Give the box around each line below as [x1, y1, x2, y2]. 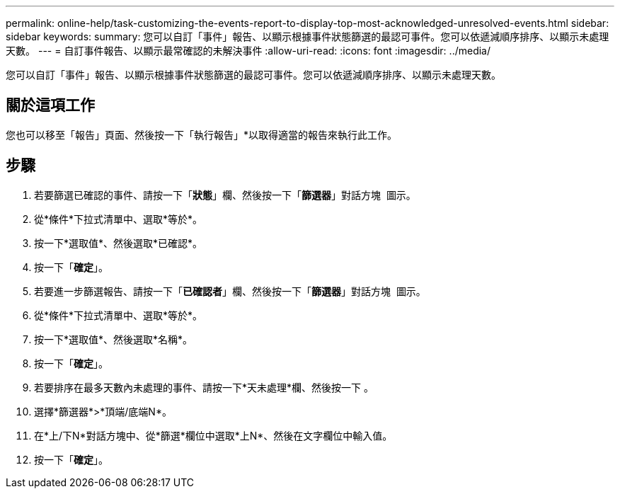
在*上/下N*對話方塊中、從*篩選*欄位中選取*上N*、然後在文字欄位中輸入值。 [34, 429, 393, 442]
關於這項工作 [6, 96, 95, 115]
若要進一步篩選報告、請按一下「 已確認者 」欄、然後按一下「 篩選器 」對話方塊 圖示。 [34, 285, 426, 297]
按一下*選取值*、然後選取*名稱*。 [34, 333, 193, 345]
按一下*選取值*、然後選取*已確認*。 [34, 236, 203, 249]
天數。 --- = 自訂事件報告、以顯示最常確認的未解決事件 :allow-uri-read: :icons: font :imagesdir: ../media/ [6, 45, 491, 57]
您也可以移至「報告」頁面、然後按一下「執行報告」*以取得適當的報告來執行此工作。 [6, 128, 398, 141]
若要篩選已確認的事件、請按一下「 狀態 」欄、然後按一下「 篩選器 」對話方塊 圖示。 [34, 188, 416, 201]
